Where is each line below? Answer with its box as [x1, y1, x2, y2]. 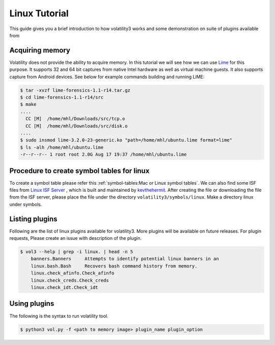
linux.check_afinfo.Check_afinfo [31, 270, 115, 276]
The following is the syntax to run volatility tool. [9, 313, 109, 319]
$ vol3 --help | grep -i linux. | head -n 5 [20, 249, 133, 255]
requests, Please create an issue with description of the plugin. [9, 235, 142, 241]
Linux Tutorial [9, 8, 69, 19]
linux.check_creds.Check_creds [31, 277, 109, 283]
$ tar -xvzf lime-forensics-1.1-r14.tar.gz [20, 87, 131, 93]
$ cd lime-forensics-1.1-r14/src [20, 94, 104, 100]
